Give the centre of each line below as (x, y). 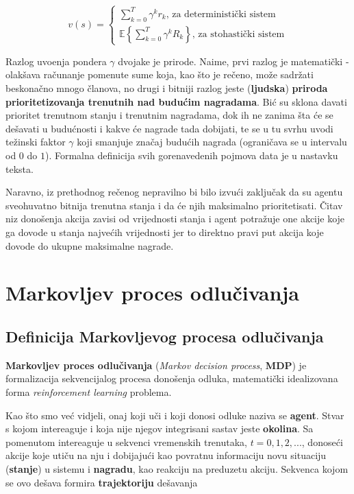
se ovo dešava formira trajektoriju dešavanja (102, 482)
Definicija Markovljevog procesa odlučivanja (165, 336)
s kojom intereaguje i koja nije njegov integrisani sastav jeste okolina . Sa (160, 428)
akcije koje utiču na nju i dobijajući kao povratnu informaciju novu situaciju (166, 455)
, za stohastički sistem (238, 34)
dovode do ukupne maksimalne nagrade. (90, 245)
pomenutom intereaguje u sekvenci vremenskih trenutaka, (126, 442)
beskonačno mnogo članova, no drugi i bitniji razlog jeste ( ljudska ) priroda (167, 88)
